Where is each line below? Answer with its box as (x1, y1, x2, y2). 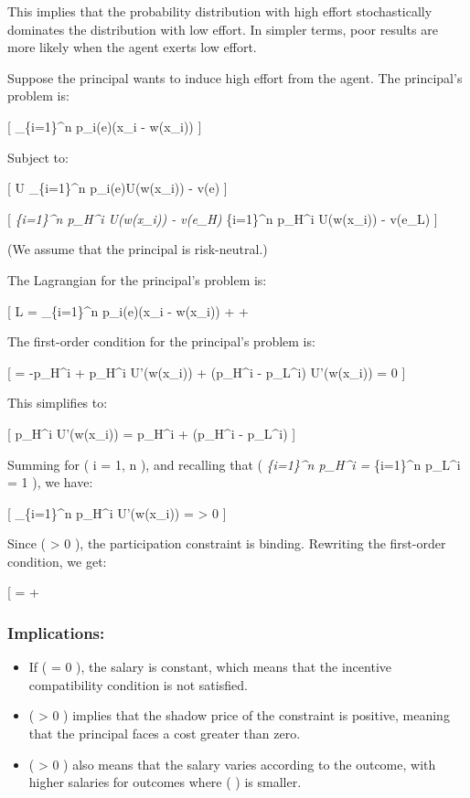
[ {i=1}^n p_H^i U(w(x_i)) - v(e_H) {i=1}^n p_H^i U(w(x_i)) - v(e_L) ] (7, 208, 438, 228)
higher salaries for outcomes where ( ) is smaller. (28, 772, 302, 792)
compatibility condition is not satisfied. (28, 675, 248, 694)
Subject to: (7, 147, 69, 166)
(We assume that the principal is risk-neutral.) (7, 239, 268, 259)
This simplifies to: (7, 393, 108, 412)
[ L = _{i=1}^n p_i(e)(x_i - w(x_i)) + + (7, 301, 249, 320)
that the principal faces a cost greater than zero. (28, 724, 301, 743)
